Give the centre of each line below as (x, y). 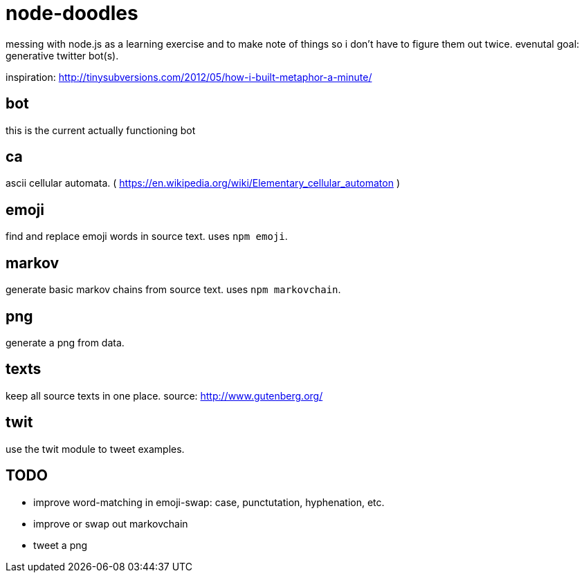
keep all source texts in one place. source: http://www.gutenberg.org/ (164, 395)
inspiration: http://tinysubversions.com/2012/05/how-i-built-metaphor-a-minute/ (189, 77)
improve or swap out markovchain (111, 523)
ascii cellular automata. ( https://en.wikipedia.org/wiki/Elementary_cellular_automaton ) (203, 183)
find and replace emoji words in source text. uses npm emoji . (147, 236)
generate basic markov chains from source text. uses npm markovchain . (173, 290)
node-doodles (72, 13)
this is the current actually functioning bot (101, 130)
